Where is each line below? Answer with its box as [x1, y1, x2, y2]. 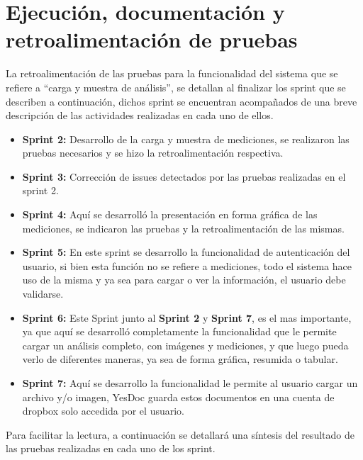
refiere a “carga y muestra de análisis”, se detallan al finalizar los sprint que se [6, 79, 346, 94]
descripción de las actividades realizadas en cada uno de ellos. [6, 108, 274, 123]
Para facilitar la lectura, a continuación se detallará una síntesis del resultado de [6, 427, 354, 442]
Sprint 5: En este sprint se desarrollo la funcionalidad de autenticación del [22, 245, 350, 259]
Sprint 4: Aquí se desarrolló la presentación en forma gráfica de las [22, 207, 318, 222]
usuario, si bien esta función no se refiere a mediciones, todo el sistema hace [22, 258, 352, 273]
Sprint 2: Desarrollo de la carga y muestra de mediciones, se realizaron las [22, 131, 350, 146]
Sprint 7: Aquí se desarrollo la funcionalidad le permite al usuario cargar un [22, 376, 358, 390]
